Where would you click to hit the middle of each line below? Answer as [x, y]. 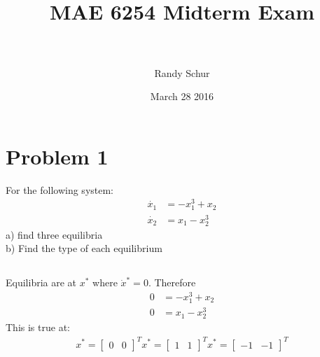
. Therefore [172, 282]
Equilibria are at [41, 282]
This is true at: [38, 327]
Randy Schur [182, 72]
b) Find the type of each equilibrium [84, 248]
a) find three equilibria [54, 234]
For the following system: [60, 189]
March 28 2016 [182, 96]
